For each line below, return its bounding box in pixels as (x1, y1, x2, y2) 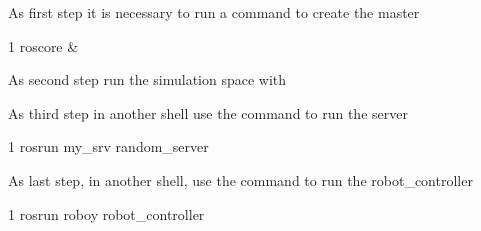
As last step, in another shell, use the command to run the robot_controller (8, 169, 473, 190)
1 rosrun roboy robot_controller (8, 203, 205, 224)
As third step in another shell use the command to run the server (8, 102, 408, 123)
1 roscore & (8, 35, 79, 56)
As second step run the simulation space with (8, 69, 287, 90)
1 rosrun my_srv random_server (8, 136, 209, 157)
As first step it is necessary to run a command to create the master (8, 2, 420, 22)
